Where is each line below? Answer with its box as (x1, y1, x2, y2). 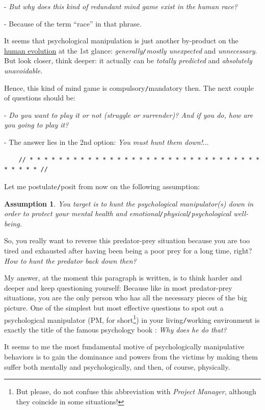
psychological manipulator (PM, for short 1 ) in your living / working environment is (4, 313, 260, 325)
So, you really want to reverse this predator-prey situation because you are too (4, 235, 250, 246)
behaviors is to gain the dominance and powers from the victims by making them (4, 351, 258, 362)
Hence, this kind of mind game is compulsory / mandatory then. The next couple (4, 82, 254, 93)
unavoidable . (4, 65, 43, 76)
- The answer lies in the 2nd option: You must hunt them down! (4, 137, 203, 147)
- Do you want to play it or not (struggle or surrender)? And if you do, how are (4, 109, 253, 120)
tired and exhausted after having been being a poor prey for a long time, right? (4, 245, 252, 255)
